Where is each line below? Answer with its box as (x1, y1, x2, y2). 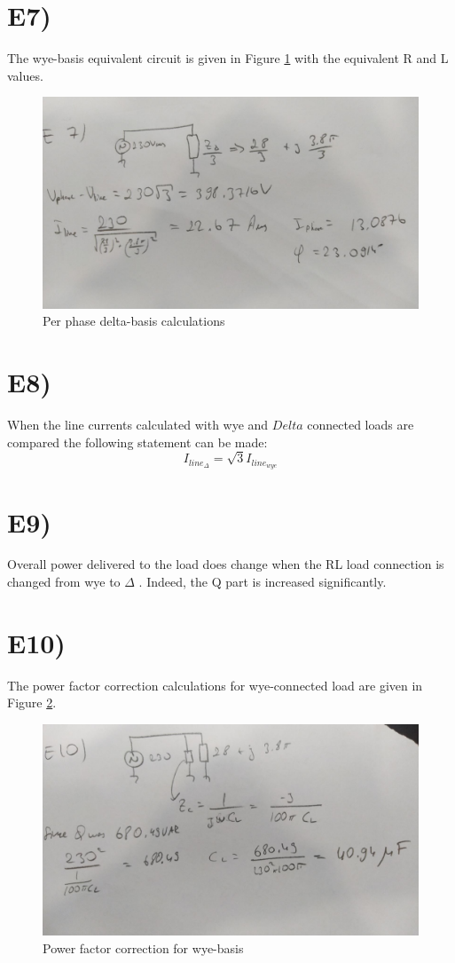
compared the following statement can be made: (7, 432, 268, 451)
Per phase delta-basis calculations (43, 312, 225, 330)
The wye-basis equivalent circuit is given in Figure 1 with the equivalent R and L (7, 49, 449, 67)
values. (7, 66, 43, 84)
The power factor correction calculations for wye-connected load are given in (7, 675, 423, 694)
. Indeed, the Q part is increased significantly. (138, 572, 387, 591)
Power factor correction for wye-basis (43, 939, 244, 958)
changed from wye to (7, 572, 121, 591)
